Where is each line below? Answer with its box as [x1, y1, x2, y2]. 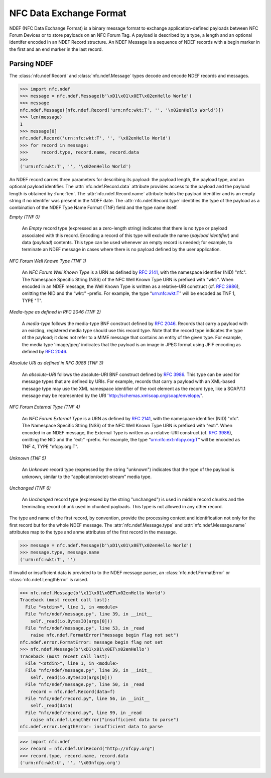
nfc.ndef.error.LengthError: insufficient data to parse [20, 724, 163, 730]
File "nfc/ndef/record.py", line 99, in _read [25, 710, 142, 716]
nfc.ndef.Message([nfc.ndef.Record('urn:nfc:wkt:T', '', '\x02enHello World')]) [20, 107, 224, 113]
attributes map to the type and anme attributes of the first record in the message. [9, 529, 177, 535]
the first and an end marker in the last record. [9, 46, 103, 52]
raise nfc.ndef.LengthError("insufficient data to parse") [30, 717, 179, 723]
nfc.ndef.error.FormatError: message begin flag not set [20, 639, 163, 645]
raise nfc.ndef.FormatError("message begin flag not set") [30, 632, 179, 638]
